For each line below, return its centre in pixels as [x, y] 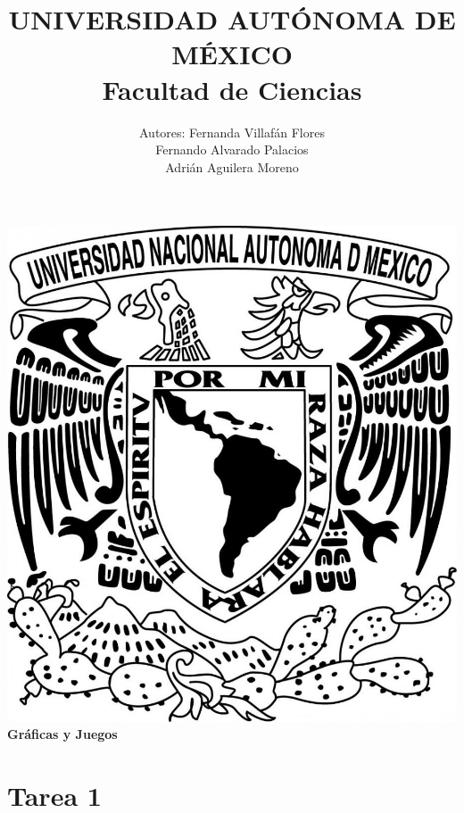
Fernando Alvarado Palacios [232, 149]
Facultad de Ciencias [232, 89]
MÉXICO [232, 54]
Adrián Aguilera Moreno [232, 166]
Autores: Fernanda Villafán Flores [232, 132]
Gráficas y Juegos [62, 734]
